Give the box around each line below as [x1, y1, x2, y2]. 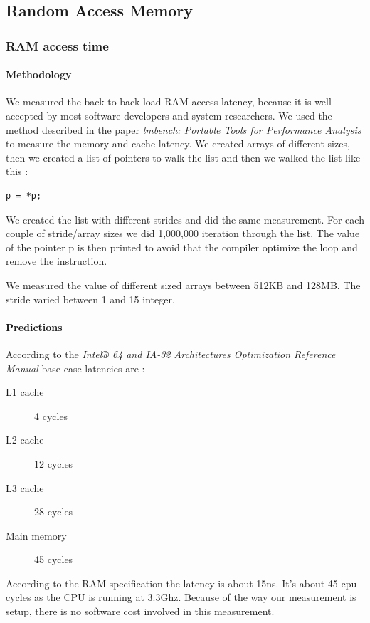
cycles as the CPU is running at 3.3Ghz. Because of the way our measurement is [6, 590, 356, 604]
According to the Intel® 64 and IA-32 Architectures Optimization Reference [6, 346, 336, 361]
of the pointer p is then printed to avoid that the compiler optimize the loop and [6, 239, 358, 254]
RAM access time [6, 36, 109, 54]
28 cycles [34, 504, 73, 519]
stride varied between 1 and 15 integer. [6, 291, 175, 306]
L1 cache [6, 384, 44, 399]
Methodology [6, 67, 72, 82]
